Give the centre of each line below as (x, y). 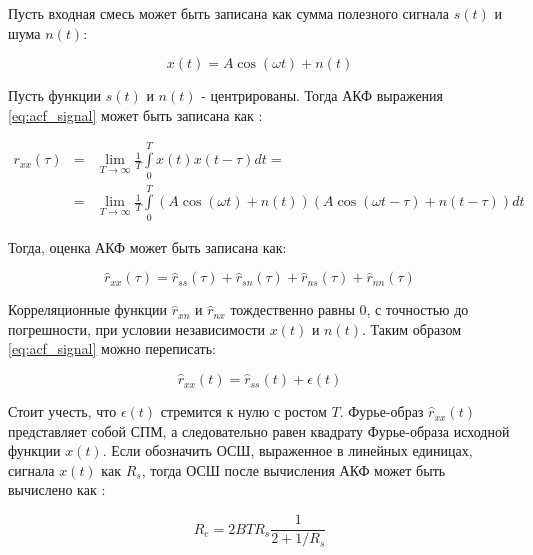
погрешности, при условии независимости (137, 328)
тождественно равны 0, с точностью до (349, 309)
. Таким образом (412, 328)
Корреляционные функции (88, 309)
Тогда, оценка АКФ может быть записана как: (147, 246)
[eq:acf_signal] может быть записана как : (135, 114)
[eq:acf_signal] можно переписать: (112, 348)
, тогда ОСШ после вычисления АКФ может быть (293, 469)
